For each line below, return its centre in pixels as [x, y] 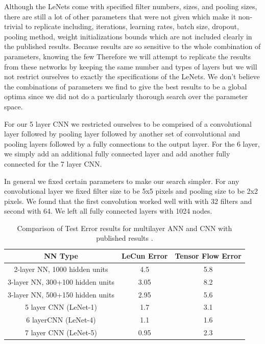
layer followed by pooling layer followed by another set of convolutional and [122, 134]
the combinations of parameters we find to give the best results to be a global [126, 86]
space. [14, 106]
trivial [14, 26]
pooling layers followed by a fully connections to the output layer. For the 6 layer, [132, 143]
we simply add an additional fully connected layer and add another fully [117, 154]
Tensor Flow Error [208, 256]
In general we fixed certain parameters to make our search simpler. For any [122, 181]
